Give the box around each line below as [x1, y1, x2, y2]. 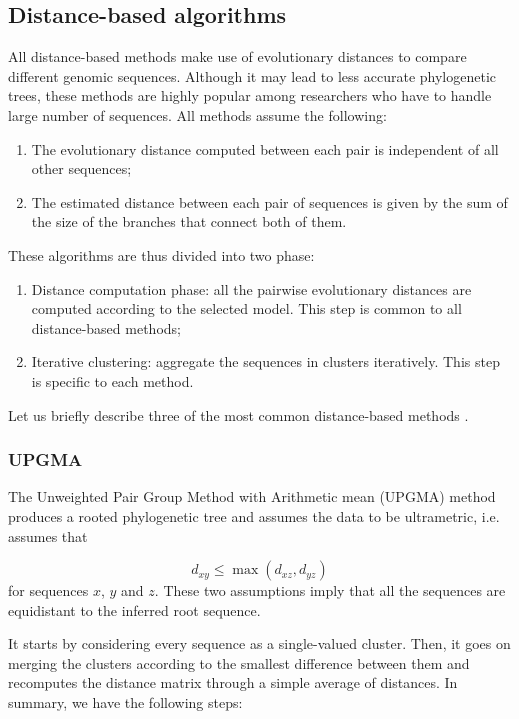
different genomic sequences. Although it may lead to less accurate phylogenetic [8, 65, 496, 86]
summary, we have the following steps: [8, 692, 243, 713]
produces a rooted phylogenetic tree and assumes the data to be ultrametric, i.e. [8, 505, 500, 526]
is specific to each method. [31, 370, 194, 391]
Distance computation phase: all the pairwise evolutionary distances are [31, 278, 472, 299]
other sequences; [31, 158, 132, 179]
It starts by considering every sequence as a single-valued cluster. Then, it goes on [8, 633, 511, 654]
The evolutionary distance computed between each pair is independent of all [31, 138, 499, 159]
